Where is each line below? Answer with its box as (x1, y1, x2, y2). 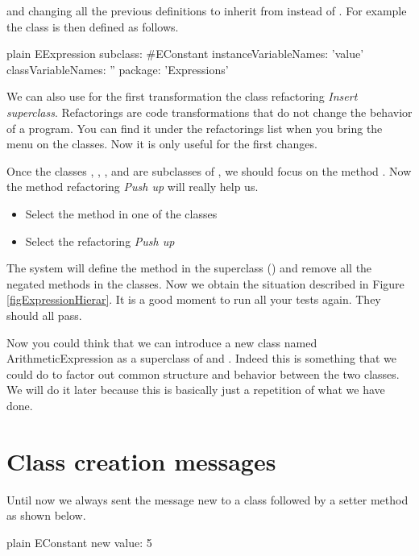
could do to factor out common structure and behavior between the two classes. (6, 365, 400, 382)
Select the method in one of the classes (25, 205, 218, 222)
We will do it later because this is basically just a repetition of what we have (6, 381, 385, 398)
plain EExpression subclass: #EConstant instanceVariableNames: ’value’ (6, 45, 364, 62)
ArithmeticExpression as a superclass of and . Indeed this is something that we (6, 350, 396, 367)
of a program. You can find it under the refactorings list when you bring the (6, 119, 383, 136)
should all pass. (6, 306, 82, 323)
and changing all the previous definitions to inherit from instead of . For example (6, 2, 407, 19)
